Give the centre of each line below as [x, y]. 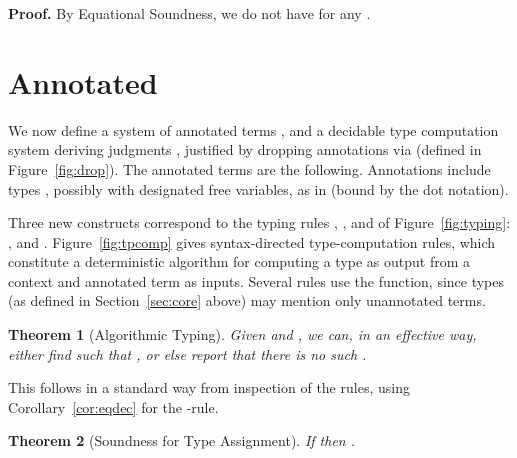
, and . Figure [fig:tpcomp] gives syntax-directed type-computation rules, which [252, 241]
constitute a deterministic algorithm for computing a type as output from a [239, 261]
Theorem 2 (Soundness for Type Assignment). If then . [182, 440]
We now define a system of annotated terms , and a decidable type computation [253, 129]
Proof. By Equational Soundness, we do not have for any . [189, 13]
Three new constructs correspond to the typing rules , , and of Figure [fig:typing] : [259, 222]
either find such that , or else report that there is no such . [187, 353]
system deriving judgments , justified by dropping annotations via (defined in [245, 149]
